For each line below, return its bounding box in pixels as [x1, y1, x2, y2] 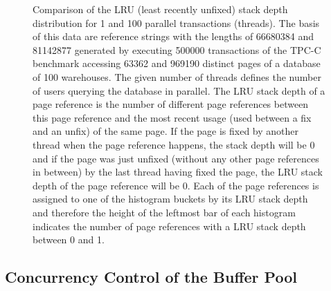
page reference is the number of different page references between [33, 97, 309, 111]
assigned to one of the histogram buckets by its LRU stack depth [33, 191, 308, 206]
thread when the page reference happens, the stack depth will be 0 [33, 137, 315, 151]
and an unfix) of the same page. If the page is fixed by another [33, 124, 299, 138]
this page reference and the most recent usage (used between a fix [33, 110, 312, 124]
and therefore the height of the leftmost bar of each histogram [33, 205, 296, 219]
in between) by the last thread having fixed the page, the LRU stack [33, 165, 323, 179]
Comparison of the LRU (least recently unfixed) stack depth [33, 2, 288, 16]
